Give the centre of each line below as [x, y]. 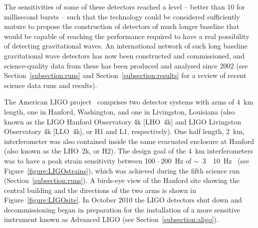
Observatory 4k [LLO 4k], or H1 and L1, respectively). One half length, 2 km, [124, 131]
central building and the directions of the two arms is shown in [100, 190]
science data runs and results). [51, 85]
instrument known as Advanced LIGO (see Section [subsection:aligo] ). [111, 219]
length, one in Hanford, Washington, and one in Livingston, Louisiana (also [120, 111]
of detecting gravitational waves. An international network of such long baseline [126, 46]
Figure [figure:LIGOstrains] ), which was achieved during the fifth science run [122, 170]
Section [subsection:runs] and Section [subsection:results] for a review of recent [125, 75]
